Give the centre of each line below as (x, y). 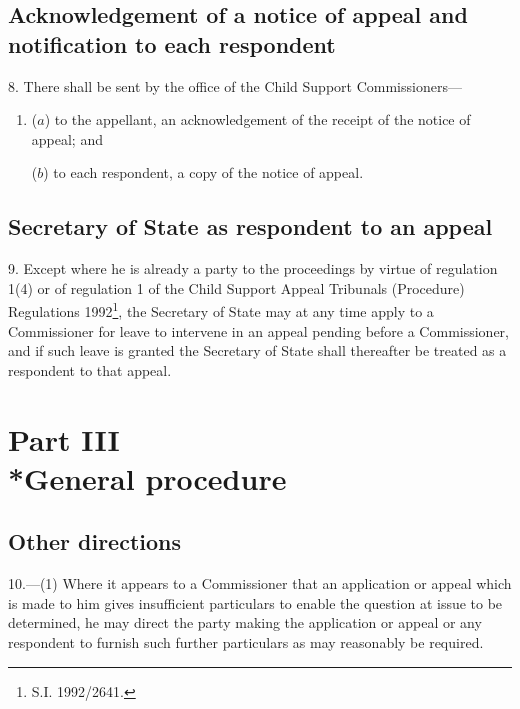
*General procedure (147, 477)
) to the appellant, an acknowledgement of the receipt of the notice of (257, 119)
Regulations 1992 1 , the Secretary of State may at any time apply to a (221, 310)
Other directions (94, 541)
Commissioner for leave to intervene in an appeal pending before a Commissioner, (258, 330)
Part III (64, 438)
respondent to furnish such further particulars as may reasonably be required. (246, 641)
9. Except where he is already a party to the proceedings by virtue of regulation (253, 268)
